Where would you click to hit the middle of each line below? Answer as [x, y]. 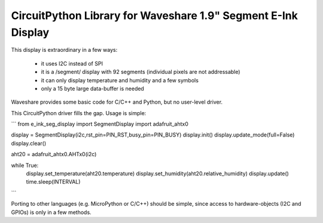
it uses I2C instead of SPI [72, 63]
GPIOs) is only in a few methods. [51, 212]
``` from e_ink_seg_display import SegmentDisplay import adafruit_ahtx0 [100, 124]
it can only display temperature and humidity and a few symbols [120, 80]
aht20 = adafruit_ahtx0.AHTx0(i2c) [54, 154]
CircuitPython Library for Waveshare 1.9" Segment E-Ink [155, 16]
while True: [25, 165]
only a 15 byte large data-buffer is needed [93, 88]
